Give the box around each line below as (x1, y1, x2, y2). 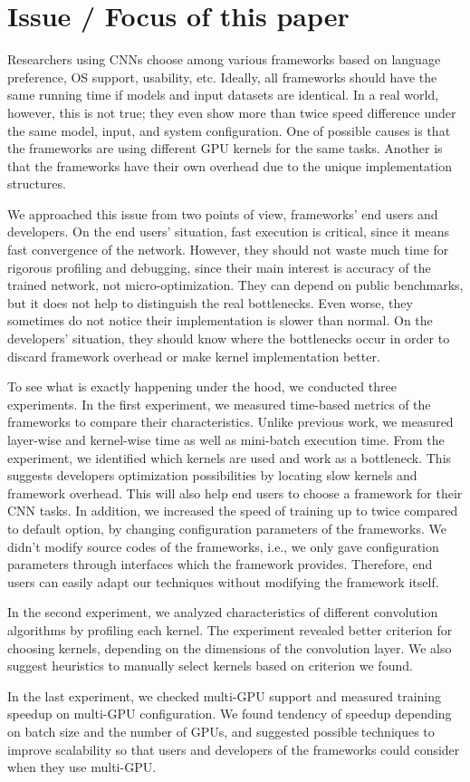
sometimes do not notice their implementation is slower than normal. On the (7, 311, 433, 330)
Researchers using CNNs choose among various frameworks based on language (7, 50, 441, 69)
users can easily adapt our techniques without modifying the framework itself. (7, 572, 439, 591)
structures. (7, 174, 66, 193)
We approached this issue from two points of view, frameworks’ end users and (7, 204, 438, 223)
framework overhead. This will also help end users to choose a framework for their (7, 483, 463, 502)
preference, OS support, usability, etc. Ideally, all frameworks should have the (7, 67, 437, 86)
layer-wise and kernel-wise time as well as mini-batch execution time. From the (7, 430, 445, 449)
